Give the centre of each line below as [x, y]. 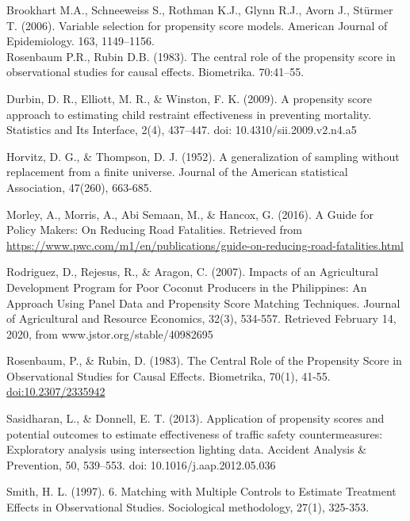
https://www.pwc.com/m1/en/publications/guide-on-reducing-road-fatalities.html [205, 245]
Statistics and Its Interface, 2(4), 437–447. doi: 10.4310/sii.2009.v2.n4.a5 [182, 130]
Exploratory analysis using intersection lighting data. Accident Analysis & [187, 449]
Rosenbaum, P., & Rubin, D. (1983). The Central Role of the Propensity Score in [204, 360]
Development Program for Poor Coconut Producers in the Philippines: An [187, 287]
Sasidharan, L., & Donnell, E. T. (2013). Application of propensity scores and [195, 418]
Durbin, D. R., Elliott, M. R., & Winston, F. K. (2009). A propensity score [189, 98]
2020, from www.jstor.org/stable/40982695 [110, 333]
